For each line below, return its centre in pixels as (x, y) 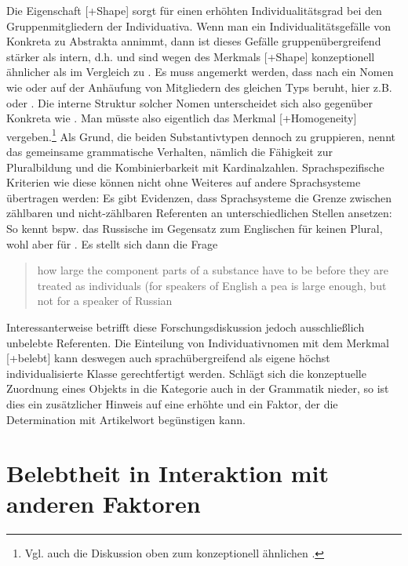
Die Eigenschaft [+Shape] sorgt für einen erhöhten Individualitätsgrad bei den (194, 10)
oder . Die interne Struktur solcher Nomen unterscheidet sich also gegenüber (190, 102)
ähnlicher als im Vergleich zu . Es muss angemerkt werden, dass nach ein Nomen (200, 72)
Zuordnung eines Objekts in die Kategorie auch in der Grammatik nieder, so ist (198, 388)
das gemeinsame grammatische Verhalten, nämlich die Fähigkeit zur (169, 151)
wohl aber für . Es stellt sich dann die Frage (112, 243)
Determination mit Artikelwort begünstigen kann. (126, 419)
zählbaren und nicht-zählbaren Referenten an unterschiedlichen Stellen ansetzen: (199, 213)
